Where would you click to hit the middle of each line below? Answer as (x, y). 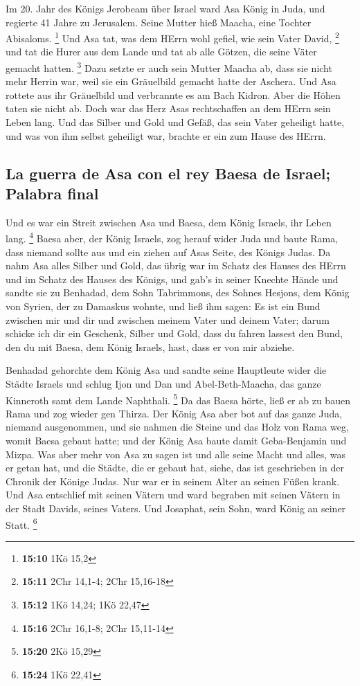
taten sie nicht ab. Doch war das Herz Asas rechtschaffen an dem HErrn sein (168, 108)
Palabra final (52, 193)
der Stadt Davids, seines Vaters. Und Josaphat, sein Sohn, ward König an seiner (176, 508)
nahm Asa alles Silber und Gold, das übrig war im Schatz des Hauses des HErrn (176, 265)
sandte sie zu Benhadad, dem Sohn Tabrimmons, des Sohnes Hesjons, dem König (178, 292)
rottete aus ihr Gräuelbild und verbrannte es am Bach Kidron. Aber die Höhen (173, 94)
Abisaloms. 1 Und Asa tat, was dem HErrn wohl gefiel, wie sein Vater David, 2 (172, 37)
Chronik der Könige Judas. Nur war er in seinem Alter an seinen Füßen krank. (173, 481)
